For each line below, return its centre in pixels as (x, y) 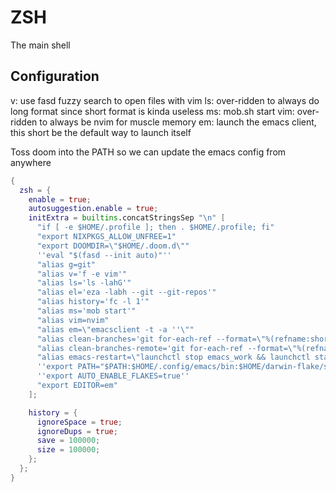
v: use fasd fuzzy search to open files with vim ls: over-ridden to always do (165, 100)
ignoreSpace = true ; (79, 422)
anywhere (31, 162)
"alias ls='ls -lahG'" (84, 283)
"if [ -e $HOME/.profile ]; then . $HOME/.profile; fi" (155, 227)
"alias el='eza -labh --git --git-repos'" (126, 292)
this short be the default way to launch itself (101, 132)
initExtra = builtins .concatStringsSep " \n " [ (127, 218)
